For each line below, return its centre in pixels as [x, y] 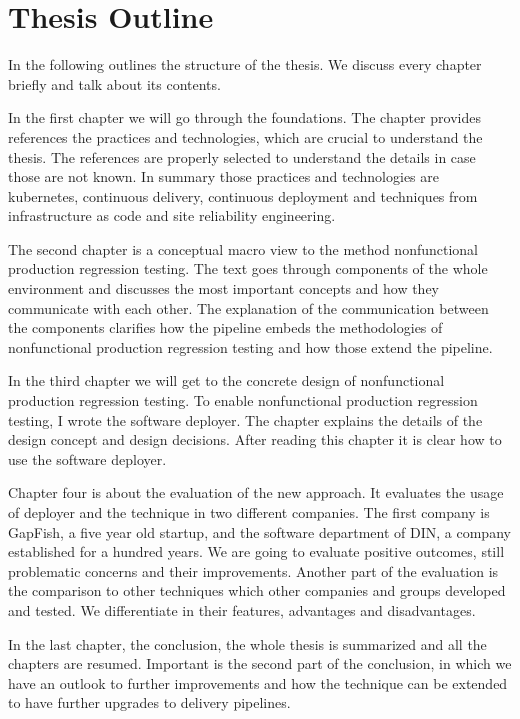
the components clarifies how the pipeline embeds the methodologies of [225, 327]
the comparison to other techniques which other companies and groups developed [257, 590]
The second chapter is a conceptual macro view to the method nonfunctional [243, 248]
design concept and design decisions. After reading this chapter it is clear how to [255, 439]
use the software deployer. [87, 458]
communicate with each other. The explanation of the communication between [248, 307]
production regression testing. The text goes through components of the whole [248, 268]
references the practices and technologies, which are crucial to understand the [245, 136]
